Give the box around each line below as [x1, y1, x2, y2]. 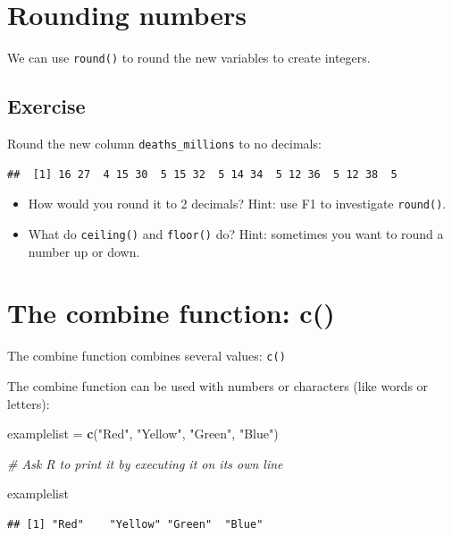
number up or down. [28, 242, 140, 260]
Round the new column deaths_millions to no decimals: [7, 133, 322, 152]
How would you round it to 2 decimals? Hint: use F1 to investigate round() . [28, 194, 447, 213]
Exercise [7, 92, 86, 120]
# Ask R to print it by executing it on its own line [7, 454, 283, 472]
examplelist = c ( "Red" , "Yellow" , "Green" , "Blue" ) [7, 424, 279, 443]
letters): [7, 394, 50, 413]
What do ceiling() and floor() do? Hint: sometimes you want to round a [28, 224, 444, 242]
